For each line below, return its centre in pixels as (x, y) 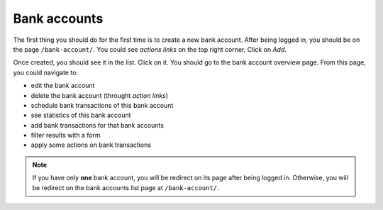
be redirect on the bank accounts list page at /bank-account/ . (126, 187)
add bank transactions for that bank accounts (98, 125)
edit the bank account (63, 86)
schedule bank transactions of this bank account (102, 105)
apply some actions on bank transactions (91, 145)
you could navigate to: (45, 72)
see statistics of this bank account (81, 115)
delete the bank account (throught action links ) (100, 95)
